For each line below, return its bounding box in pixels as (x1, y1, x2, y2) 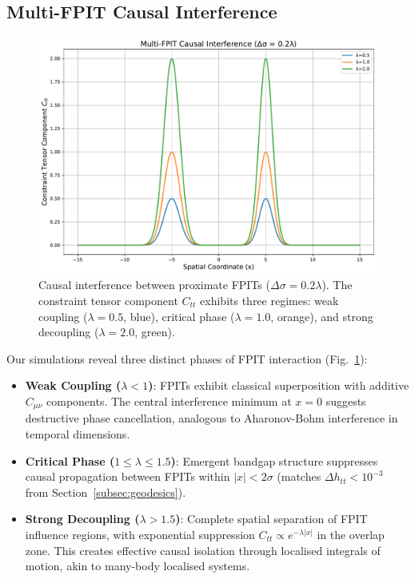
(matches (277, 468, 321, 485)
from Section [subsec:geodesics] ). (25, 483, 186, 500)
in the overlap (317, 526, 385, 543)
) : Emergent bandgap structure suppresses (170, 452, 378, 469)
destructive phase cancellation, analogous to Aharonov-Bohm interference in (25, 410, 398, 426)
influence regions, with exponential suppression (25, 526, 255, 543)
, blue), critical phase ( (123, 307, 235, 324)
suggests (325, 393, 366, 409)
